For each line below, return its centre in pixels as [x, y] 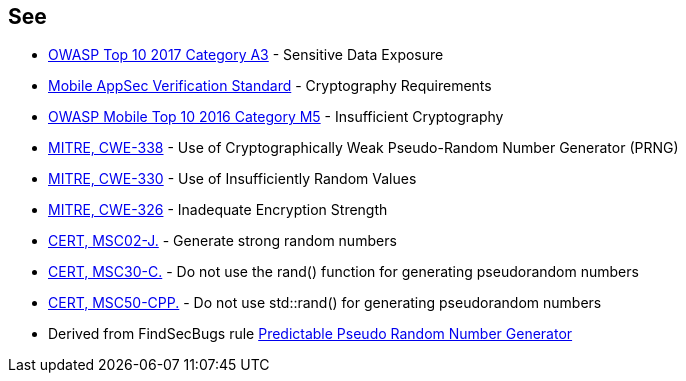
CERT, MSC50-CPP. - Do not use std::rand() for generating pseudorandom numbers [325, 303]
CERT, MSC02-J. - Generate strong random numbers [222, 241]
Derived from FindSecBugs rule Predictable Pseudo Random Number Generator [310, 334]
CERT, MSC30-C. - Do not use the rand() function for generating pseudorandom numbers [343, 272]
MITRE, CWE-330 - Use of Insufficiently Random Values [232, 179]
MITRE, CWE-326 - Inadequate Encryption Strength [218, 210]
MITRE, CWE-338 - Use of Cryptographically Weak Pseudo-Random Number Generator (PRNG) [363, 148]
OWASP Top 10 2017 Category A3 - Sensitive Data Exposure [246, 55]
